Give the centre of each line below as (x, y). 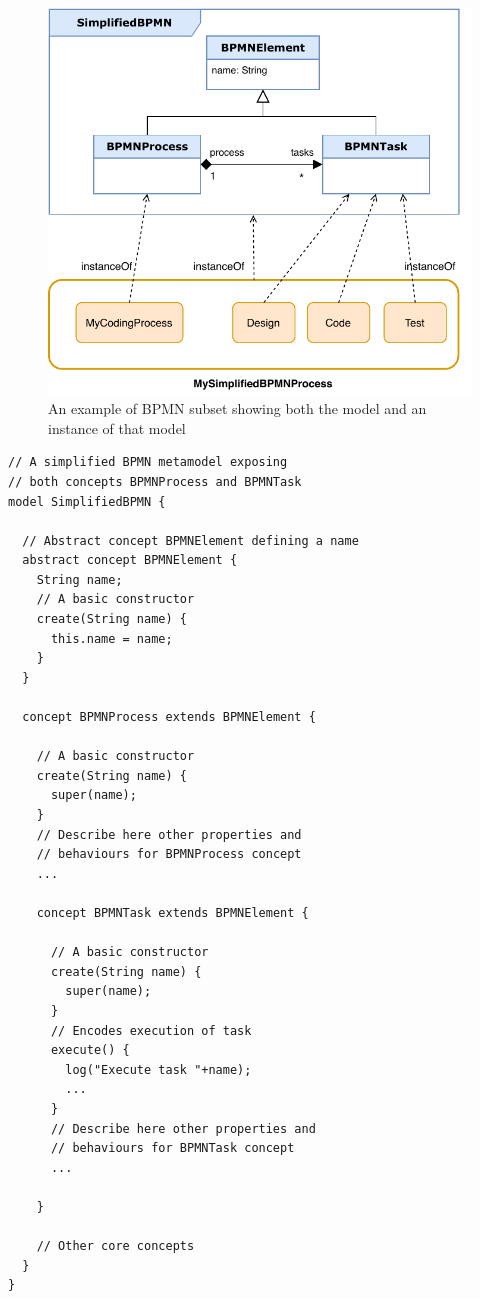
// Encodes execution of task (151, 1030)
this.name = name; (111, 638)
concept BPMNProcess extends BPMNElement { (169, 717)
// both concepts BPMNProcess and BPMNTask (155, 481)
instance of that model (117, 427)
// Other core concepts (115, 1246)
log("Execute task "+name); (158, 1069)
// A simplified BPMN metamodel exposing (148, 462)
